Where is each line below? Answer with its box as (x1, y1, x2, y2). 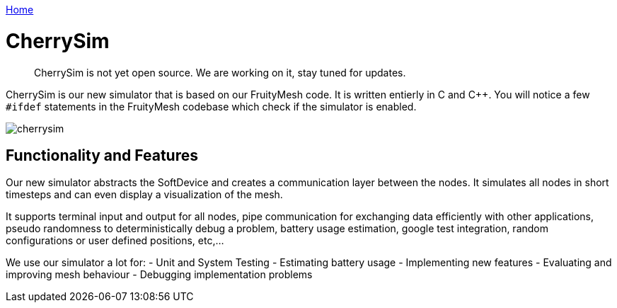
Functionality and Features (6, 146, 198, 164)
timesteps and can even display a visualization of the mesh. (6, 188, 283, 201)
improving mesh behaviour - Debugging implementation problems (6, 268, 313, 281)
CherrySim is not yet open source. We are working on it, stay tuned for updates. (34, 66, 406, 79)
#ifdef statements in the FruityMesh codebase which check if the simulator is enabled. (6, 100, 417, 113)
